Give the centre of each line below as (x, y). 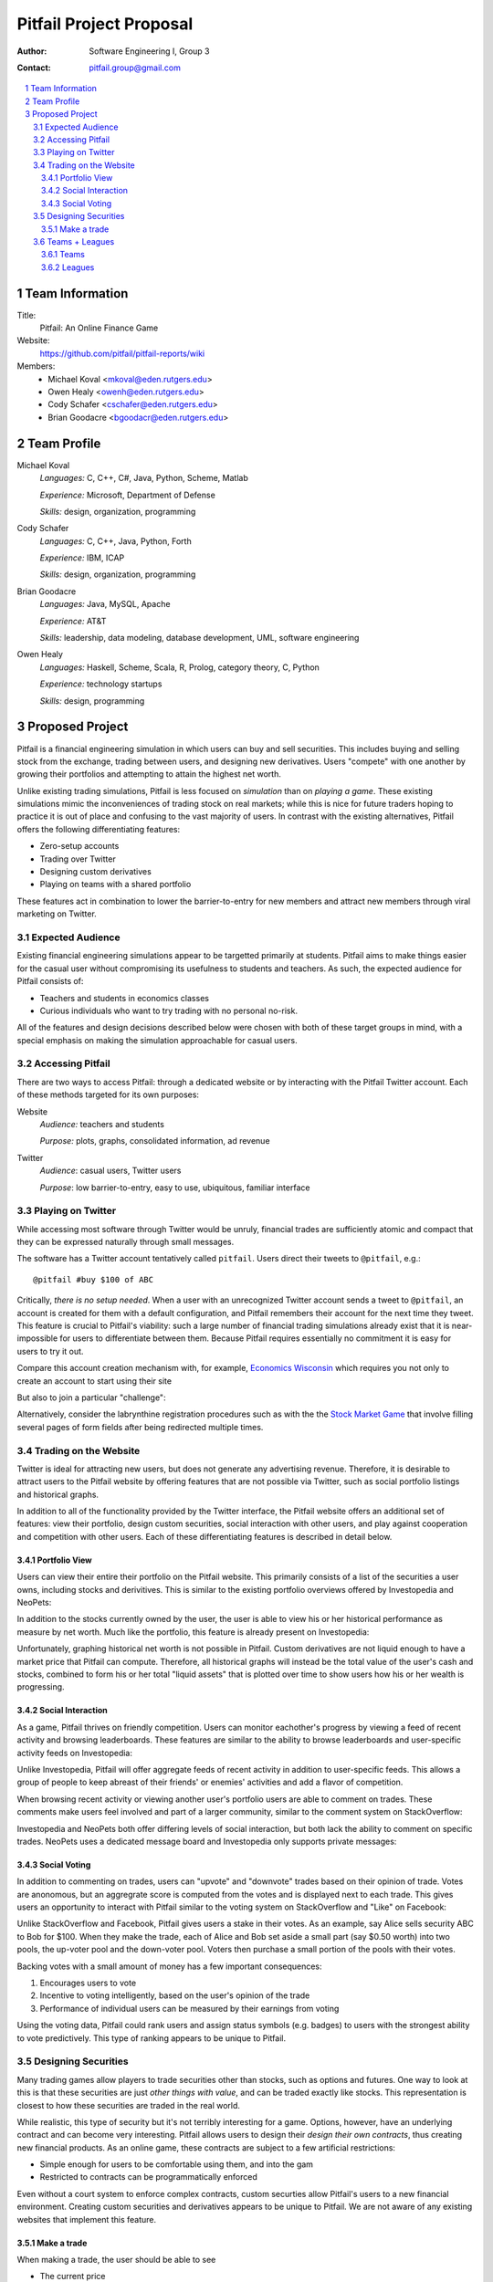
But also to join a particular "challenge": (91, 1397)
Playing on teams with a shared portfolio (115, 885)
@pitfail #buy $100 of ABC (94, 1279)
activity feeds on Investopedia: (74, 1753)
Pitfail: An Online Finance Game (99, 328)
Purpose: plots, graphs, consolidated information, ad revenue (155, 1141)
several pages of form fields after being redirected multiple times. (140, 1427)
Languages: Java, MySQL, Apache (105, 604)
